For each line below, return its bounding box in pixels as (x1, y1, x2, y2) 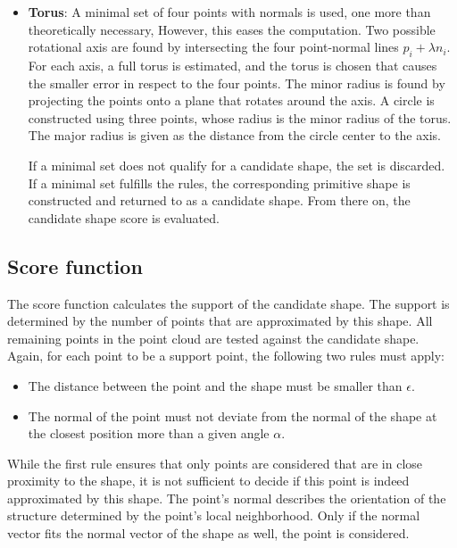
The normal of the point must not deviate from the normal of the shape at (28, 406, 437, 425)
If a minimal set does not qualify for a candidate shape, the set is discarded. (28, 155, 445, 174)
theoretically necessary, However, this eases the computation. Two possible (28, 20, 436, 38)
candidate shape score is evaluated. (28, 208, 220, 227)
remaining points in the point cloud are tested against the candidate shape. (7, 328, 420, 347)
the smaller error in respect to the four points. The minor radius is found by (28, 73, 445, 92)
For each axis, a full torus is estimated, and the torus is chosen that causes (28, 55, 437, 74)
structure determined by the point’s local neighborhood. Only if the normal (7, 506, 420, 525)
